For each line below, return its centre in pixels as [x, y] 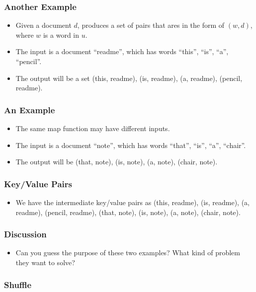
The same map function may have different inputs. [93, 128]
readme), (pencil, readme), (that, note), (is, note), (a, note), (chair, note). [128, 212]
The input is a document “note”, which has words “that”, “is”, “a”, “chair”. [131, 145]
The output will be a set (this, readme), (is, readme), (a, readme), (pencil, [129, 78]
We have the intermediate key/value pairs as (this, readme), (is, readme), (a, [132, 202]
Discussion [25, 234]
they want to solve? [45, 262]
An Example [30, 109]
